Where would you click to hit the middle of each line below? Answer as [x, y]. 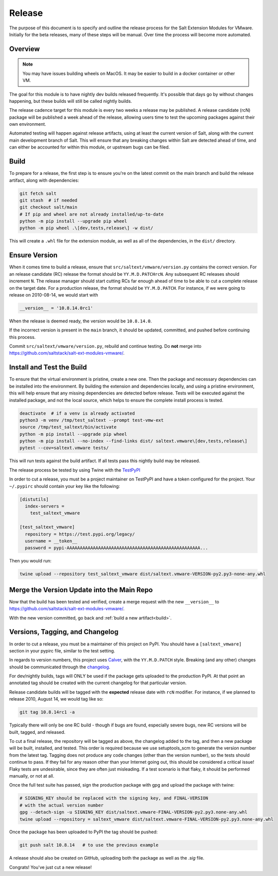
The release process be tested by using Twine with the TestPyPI [75, 470]
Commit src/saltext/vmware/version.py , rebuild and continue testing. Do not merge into [105, 346]
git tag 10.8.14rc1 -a [47, 712]
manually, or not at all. [32, 776]
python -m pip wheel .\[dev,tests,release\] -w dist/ [86, 228]
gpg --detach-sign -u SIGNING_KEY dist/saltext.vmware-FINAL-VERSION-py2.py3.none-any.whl [134, 812]
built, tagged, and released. [37, 732]
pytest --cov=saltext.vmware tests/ [64, 448]
